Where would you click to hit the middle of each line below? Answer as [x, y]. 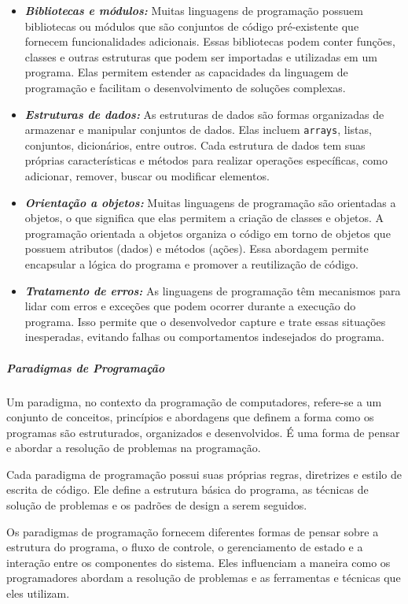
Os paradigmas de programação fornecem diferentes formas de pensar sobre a [193, 531]
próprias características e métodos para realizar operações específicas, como [206, 160]
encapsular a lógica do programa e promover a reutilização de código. [191, 263]
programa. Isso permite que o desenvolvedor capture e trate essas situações [205, 321]
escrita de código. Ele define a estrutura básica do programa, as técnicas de [187, 489]
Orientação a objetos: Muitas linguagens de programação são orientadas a [210, 202]
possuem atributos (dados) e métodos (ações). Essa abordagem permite [197, 248]
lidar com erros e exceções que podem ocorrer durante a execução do [190, 306]
